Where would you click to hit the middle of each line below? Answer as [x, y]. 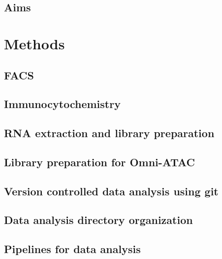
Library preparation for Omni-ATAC [99, 162]
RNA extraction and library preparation [109, 133]
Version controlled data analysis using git [111, 191]
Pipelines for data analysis [72, 249]
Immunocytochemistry [62, 104]
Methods [34, 43]
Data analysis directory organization [98, 220]
